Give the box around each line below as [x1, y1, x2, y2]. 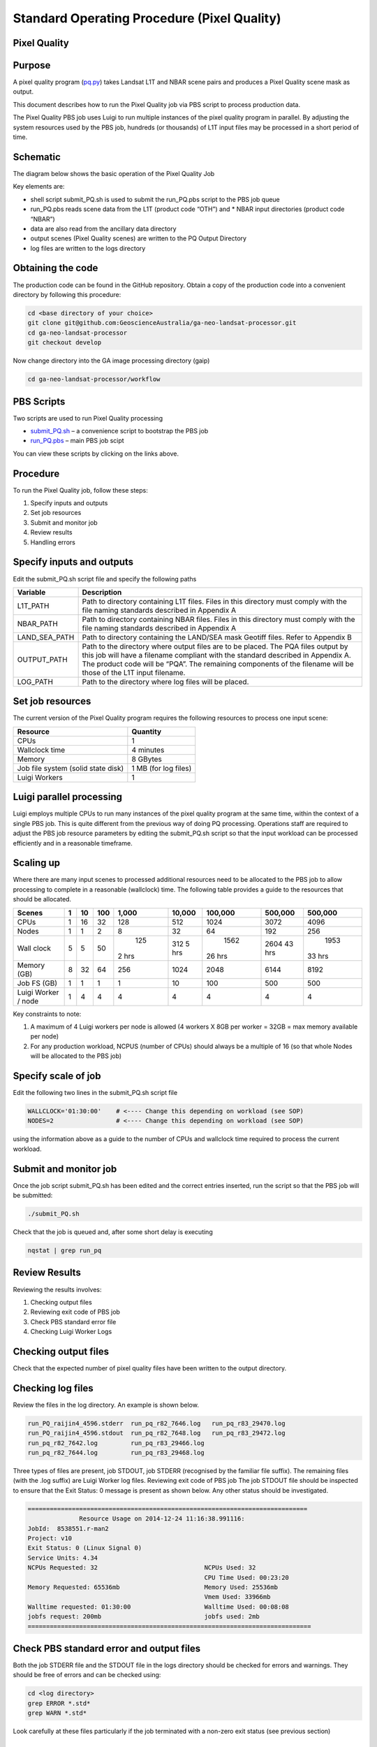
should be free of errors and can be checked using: [13, 1671, 161, 1679]
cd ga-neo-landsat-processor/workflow [27, 375, 161, 384]
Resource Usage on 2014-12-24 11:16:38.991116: [79, 1515, 245, 1523]
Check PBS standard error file [30, 1317, 117, 1326]
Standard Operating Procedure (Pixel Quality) [13, 10, 282, 26]
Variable [17, 587, 46, 597]
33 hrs [307, 951, 329, 961]
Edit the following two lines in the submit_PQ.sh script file [13, 1089, 178, 1097]
